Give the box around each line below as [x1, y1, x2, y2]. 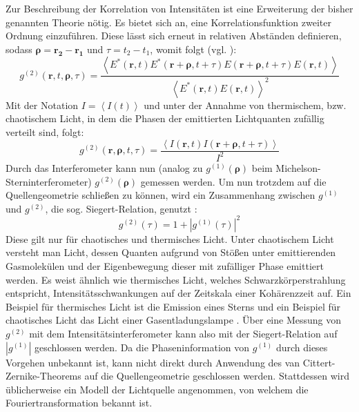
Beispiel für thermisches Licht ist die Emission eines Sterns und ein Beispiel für [6, 299, 340, 313]
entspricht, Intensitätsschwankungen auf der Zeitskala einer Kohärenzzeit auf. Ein [6, 286, 351, 300]
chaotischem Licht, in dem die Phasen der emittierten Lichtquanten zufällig [6, 111, 324, 126]
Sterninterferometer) [6, 174, 92, 188]
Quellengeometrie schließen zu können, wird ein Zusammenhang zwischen [6, 188, 316, 202]
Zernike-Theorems [6, 369, 81, 383]
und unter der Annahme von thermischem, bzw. [144, 97, 347, 112]
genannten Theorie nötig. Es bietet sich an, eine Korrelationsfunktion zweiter [6, 14, 331, 29]
